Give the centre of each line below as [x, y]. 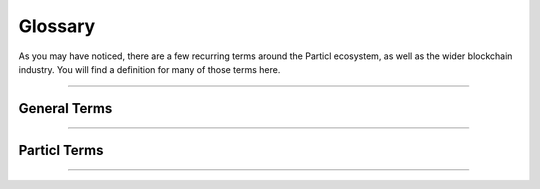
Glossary [57, 26]
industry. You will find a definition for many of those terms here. [149, 69]
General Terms [65, 108]
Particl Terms [61, 150]
